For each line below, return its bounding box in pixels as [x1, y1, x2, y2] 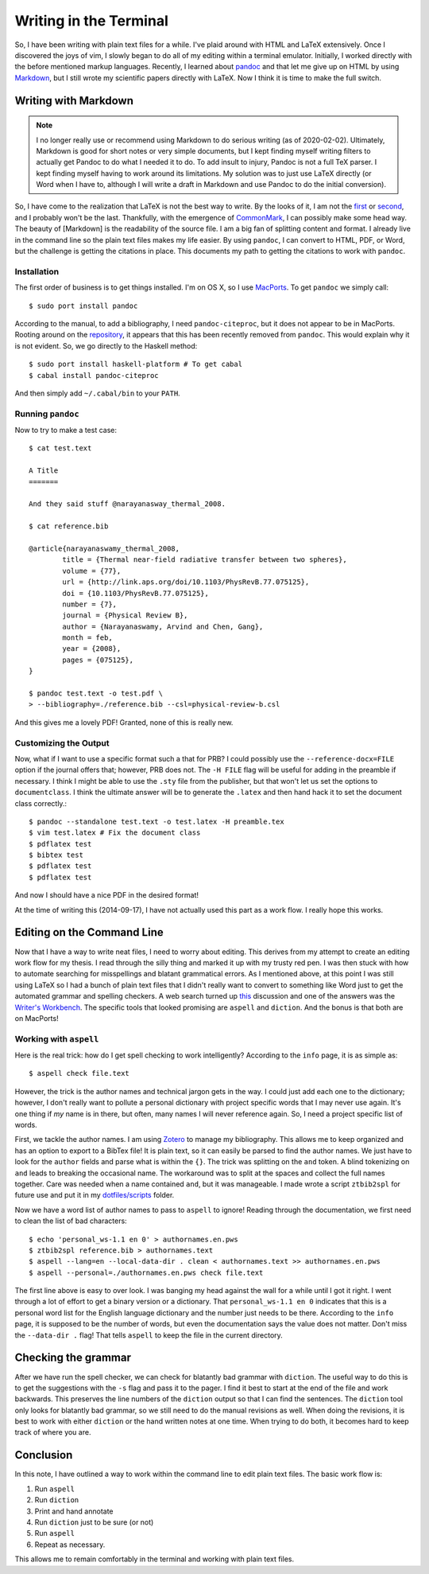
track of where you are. [14, 1428, 91, 1437]
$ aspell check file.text [29, 1069, 130, 1078]
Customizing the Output [14, 737, 110, 748]
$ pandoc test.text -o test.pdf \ [29, 689, 163, 698]
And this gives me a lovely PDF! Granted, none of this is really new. [14, 717, 234, 727]
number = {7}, [62, 599, 118, 609]
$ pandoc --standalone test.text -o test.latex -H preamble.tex [29, 816, 285, 826]
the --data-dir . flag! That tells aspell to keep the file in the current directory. [14, 1330, 284, 1340]
